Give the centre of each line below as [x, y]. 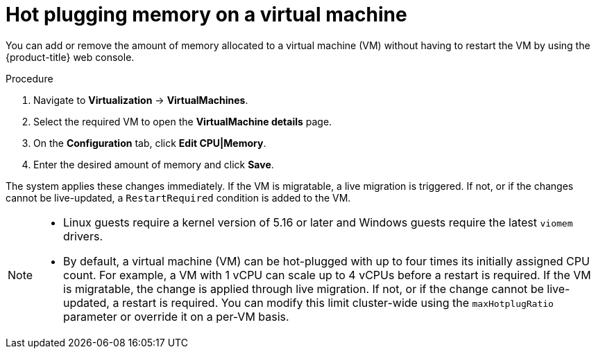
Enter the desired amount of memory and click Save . [154, 164]
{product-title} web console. [70, 57]
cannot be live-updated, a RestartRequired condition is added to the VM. [178, 197]
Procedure [29, 78]
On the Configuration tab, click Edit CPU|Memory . [150, 143]
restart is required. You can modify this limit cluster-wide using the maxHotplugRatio [338, 302]
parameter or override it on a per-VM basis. [176, 316]
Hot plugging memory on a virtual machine [206, 15]
